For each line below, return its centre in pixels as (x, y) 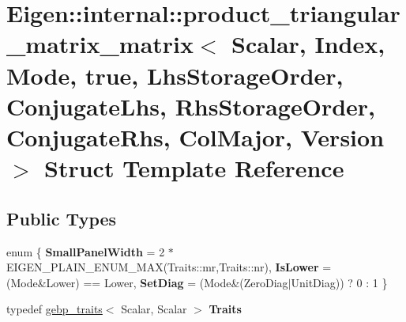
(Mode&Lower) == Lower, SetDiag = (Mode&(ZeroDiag (147, 282)
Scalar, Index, (308, 44)
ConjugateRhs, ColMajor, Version (195, 136)
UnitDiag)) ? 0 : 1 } (339, 282)
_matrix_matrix (100, 44)
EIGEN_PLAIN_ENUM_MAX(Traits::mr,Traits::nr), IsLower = (169, 267)
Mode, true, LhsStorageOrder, (175, 75)
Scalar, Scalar (154, 309)
